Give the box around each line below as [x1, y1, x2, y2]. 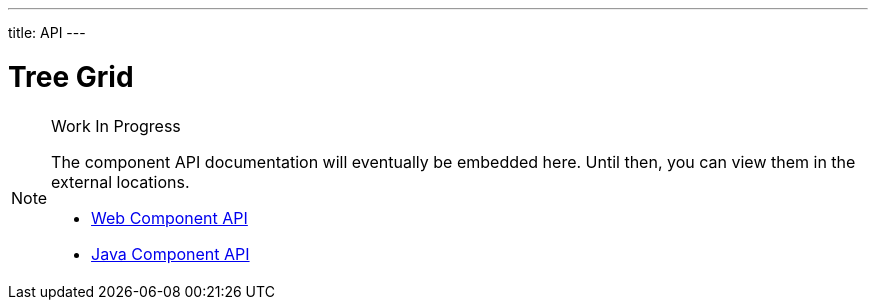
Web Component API [91, 207, 248, 228]
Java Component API [91, 243, 250, 264]
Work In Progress [51, 115, 181, 136]
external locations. [51, 171, 190, 192]
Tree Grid [8, 59, 134, 94]
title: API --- [8, 24, 86, 41]
